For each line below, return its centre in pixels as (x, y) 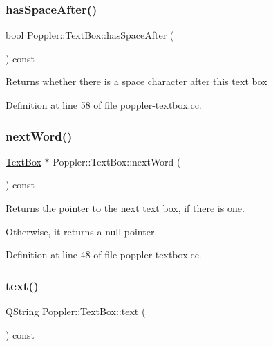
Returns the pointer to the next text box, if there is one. (125, 208)
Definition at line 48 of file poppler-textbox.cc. (104, 255)
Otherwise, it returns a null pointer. (82, 231)
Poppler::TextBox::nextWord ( (117, 161)
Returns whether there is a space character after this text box (136, 81)
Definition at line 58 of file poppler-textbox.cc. (104, 105)
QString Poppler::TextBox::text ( (76, 311)
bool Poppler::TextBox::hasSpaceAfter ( (90, 35)
